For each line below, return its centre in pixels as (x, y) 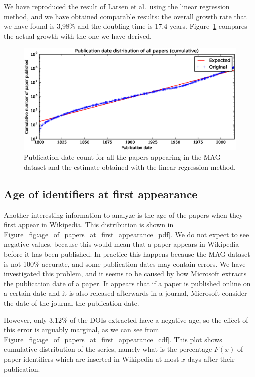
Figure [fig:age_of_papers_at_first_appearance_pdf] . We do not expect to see (127, 234)
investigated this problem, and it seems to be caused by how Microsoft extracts (125, 273)
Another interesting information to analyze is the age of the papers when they (124, 214)
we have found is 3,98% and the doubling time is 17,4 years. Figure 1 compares (126, 26)
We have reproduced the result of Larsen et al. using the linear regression (117, 6)
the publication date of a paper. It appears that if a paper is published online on (127, 283)
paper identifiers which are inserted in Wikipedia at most (92, 359)
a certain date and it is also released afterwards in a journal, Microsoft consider (126, 293)
